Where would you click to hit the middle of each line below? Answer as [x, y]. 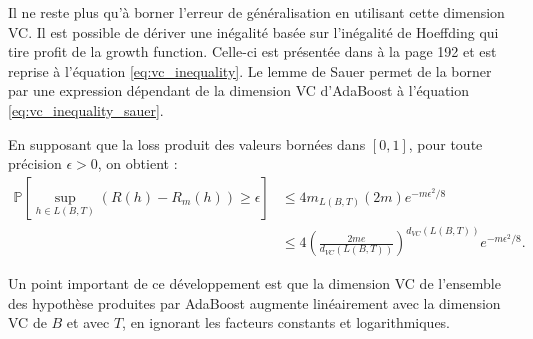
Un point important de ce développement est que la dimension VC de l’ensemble [254, 283]
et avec [88, 322]
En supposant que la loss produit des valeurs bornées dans [187, 143]
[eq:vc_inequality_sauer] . [86, 109]
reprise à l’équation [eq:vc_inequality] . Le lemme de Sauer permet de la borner [250, 70]
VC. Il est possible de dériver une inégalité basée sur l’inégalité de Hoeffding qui [253, 31]
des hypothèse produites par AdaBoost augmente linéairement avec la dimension [254, 302]
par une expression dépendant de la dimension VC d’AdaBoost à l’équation [239, 90]
